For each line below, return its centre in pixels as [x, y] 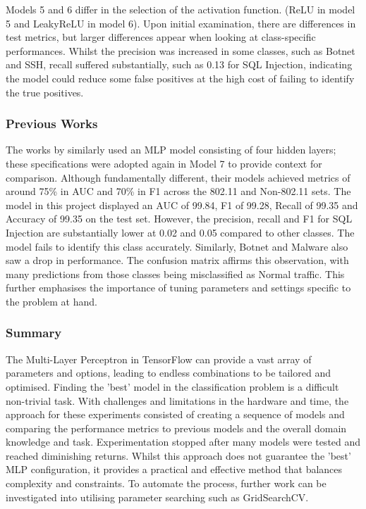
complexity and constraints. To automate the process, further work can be [166, 483]
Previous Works [52, 124]
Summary [34, 333]
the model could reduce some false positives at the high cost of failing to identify [180, 78]
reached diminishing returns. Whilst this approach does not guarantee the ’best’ [178, 455]
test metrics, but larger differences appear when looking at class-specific [161, 37]
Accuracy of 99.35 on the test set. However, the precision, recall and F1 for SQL [179, 219]
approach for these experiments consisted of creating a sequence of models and [175, 414]
